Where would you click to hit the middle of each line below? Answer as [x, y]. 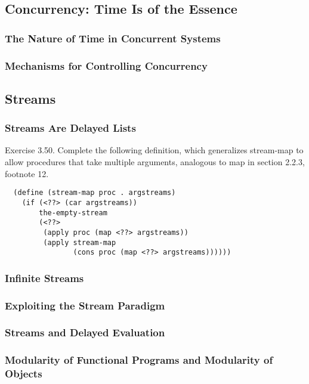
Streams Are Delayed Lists [70, 128]
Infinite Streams [44, 278]
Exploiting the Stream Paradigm [85, 305]
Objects [24, 374]
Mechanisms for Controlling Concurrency [106, 65]
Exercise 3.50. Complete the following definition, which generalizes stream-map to [154, 150]
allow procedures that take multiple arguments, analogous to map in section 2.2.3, [155, 162]
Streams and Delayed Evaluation [85, 332]
